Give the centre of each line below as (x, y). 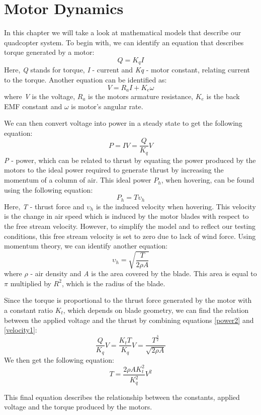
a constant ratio (28, 310)
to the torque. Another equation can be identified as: (85, 79)
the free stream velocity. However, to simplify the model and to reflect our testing (130, 226)
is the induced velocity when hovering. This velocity (176, 206)
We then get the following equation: (59, 359)
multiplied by (31, 283)
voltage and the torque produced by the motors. (78, 407)
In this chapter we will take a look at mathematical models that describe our (123, 32)
